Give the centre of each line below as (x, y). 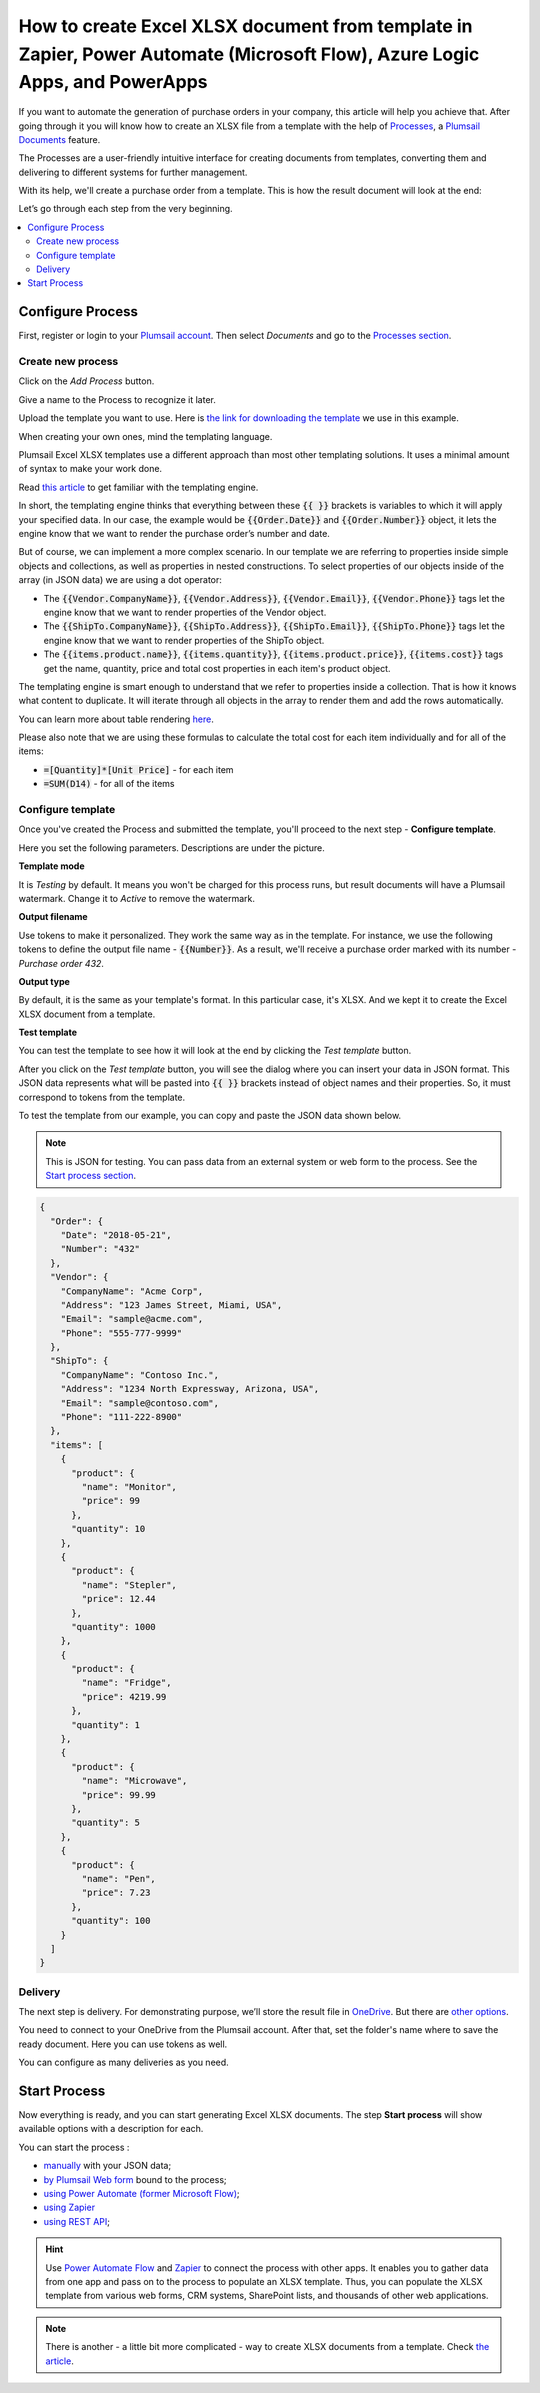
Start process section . (91, 1176)
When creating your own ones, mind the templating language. (145, 436)
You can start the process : (74, 2147)
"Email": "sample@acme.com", (132, 1319)
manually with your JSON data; (107, 2166)
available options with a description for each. (111, 2129)
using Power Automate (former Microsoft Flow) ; (141, 2194)
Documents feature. (59, 139)
